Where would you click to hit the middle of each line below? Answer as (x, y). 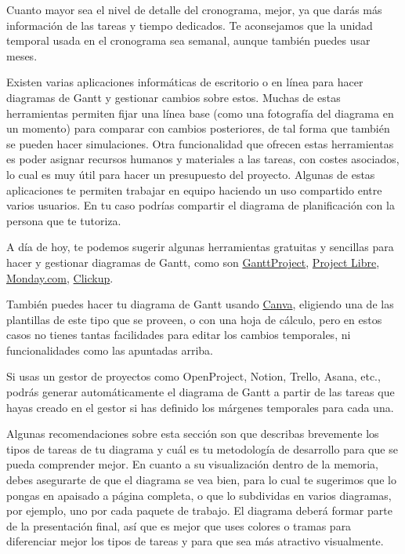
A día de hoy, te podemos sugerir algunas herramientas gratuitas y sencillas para (200, 247)
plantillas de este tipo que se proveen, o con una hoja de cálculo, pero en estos (194, 319)
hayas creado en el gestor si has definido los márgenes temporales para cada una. (200, 407)
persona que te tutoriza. (64, 220)
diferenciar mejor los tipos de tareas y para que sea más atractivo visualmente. (195, 541)
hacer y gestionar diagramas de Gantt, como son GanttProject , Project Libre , (193, 262)
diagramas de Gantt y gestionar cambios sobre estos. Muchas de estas (174, 97)
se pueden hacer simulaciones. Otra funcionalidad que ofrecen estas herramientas (200, 143)
